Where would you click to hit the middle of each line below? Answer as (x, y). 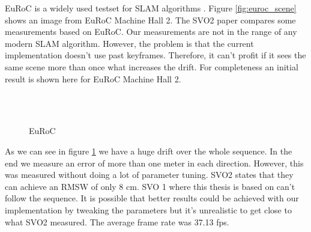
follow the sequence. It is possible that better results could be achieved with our (152, 198)
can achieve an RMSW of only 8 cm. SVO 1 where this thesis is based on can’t (150, 186)
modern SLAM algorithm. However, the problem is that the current (129, 43)
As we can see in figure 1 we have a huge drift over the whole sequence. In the (149, 151)
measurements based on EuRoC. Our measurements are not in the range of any (151, 32)
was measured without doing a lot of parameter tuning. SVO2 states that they (149, 175)
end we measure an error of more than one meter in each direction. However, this (154, 163)
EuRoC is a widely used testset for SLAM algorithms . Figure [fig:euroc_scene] (151, 8)
